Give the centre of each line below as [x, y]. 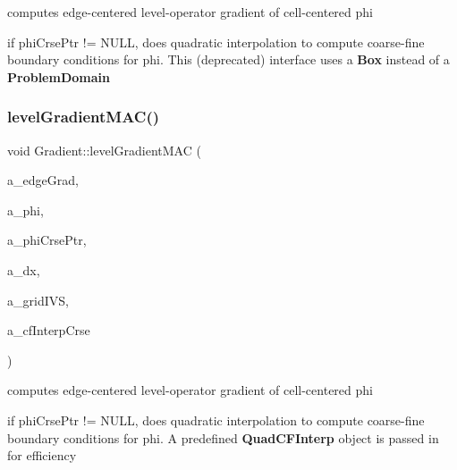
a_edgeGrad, [43, 180]
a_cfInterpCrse [49, 330]
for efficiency [42, 455]
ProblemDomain [59, 76]
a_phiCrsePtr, [47, 240]
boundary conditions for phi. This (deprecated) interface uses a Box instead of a [228, 59]
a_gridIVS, [38, 300]
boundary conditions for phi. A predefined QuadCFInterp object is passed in [223, 437]
